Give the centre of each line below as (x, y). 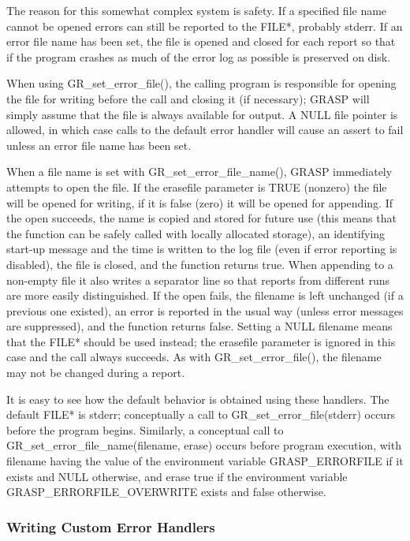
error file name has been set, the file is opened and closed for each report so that (201, 41)
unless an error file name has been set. (99, 145)
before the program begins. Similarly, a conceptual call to (145, 429)
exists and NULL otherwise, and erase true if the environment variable (177, 476)
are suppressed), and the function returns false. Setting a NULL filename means (199, 326)
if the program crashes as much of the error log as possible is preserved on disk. (199, 56)
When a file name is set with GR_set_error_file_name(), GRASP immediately (199, 172)
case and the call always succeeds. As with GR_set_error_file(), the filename (194, 357)
